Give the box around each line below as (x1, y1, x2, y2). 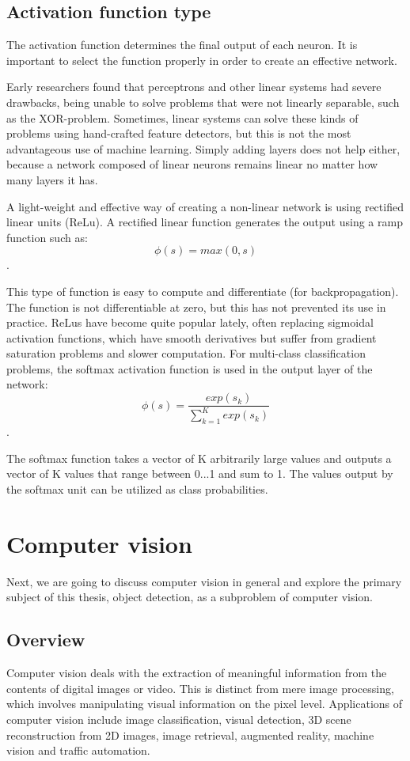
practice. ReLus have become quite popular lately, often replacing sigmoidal (6, 314, 374, 331)
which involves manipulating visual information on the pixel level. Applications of (6, 695, 403, 712)
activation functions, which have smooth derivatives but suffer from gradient (6, 329, 377, 346)
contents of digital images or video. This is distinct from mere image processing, (6, 680, 394, 696)
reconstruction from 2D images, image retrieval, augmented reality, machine (6, 726, 374, 743)
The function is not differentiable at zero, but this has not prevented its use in (6, 298, 386, 315)
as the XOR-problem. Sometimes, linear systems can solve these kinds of (6, 109, 359, 126)
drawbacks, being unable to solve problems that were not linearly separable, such (6, 93, 400, 110)
